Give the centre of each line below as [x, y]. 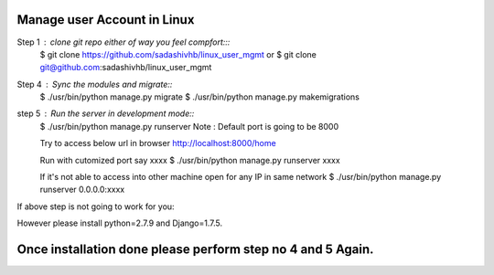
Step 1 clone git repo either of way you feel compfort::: [123, 42]
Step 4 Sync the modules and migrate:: [95, 84]
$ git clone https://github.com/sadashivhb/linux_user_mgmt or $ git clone [178, 54]
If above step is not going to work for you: [96, 206]
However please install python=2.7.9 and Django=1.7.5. [120, 223]
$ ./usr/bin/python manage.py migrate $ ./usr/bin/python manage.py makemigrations [200, 97]
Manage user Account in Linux [106, 20]
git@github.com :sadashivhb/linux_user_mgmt [126, 68]
